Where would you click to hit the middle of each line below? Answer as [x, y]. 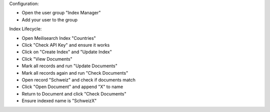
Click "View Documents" [47, 59]
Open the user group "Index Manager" [61, 13]
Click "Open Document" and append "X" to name [72, 87]
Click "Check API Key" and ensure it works [66, 45]
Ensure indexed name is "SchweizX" [59, 101]
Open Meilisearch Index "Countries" [59, 38]
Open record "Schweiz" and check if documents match [79, 80]
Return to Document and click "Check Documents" [74, 94]
